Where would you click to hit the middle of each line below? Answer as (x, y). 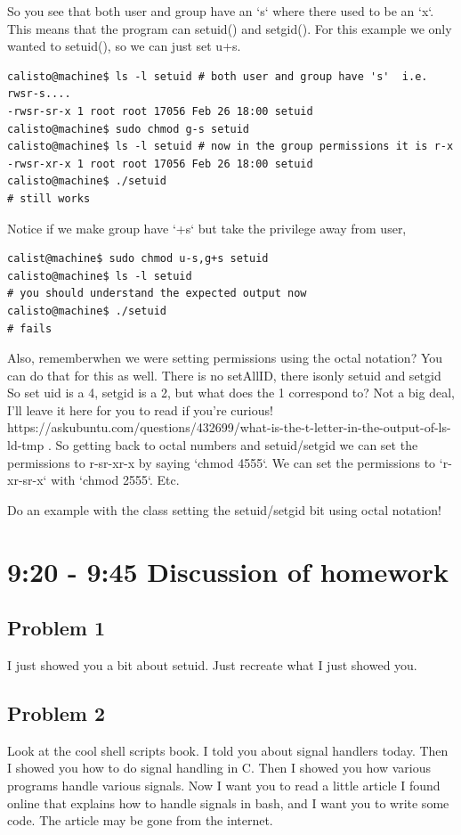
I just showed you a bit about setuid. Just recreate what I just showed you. (212, 665)
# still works (49, 198)
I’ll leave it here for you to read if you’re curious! (140, 409)
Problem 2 (56, 713)
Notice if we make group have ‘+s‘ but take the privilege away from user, (207, 228)
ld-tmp (26, 445)
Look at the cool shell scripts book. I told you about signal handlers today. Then (228, 750)
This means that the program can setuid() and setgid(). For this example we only (230, 28)
